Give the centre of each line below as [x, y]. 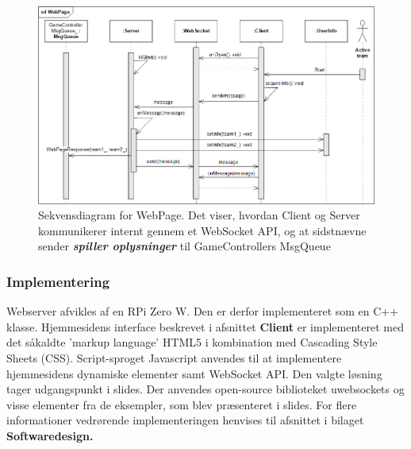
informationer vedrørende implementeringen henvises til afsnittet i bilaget [185, 420]
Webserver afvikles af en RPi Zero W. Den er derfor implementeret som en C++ [203, 311]
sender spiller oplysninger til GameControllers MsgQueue [184, 246]
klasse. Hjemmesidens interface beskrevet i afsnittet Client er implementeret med [205, 326]
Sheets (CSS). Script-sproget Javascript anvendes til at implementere [174, 357]
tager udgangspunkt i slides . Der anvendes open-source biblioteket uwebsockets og [205, 389]
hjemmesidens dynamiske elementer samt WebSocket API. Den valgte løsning [194, 373]
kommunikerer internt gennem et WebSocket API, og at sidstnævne [202, 230]
